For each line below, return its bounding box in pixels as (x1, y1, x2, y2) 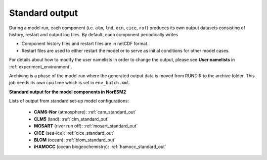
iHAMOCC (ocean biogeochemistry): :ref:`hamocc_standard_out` (34, 144, 167, 150)
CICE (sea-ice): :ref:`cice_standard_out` (34, 130, 115, 136)
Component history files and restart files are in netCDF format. (21, 41, 149, 47)
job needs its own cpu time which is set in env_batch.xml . (9, 80, 131, 86)
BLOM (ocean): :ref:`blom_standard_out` (34, 137, 116, 143)
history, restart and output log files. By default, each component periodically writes (9, 31, 178, 37)
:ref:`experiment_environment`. (9, 63, 72, 69)
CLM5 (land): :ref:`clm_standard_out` (34, 116, 109, 122)
